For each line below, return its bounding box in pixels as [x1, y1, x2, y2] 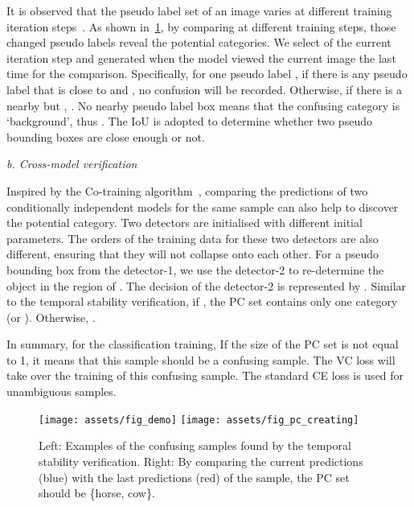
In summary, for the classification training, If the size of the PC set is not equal [6, 336, 399, 352]
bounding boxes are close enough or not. [6, 128, 205, 145]
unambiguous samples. [6, 383, 117, 400]
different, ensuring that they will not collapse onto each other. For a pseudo [6, 245, 379, 262]
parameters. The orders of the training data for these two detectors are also [6, 229, 379, 246]
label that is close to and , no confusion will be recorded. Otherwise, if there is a [6, 80, 403, 97]
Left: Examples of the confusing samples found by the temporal [39, 437, 351, 454]
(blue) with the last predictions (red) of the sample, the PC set [39, 468, 350, 485]
